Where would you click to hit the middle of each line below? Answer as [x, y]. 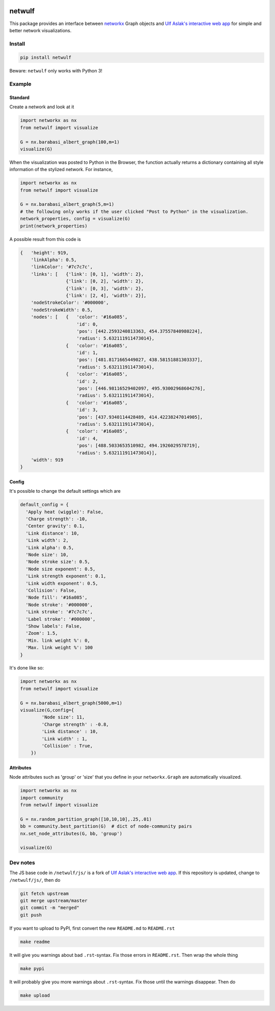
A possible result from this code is [45, 239]
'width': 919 [47, 460]
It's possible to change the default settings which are [65, 491]
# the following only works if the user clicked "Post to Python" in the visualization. [134, 211]
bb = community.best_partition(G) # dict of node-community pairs [106, 826]
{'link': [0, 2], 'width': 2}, [105, 281]
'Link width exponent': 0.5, [62, 583]
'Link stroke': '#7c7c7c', [59, 612]
